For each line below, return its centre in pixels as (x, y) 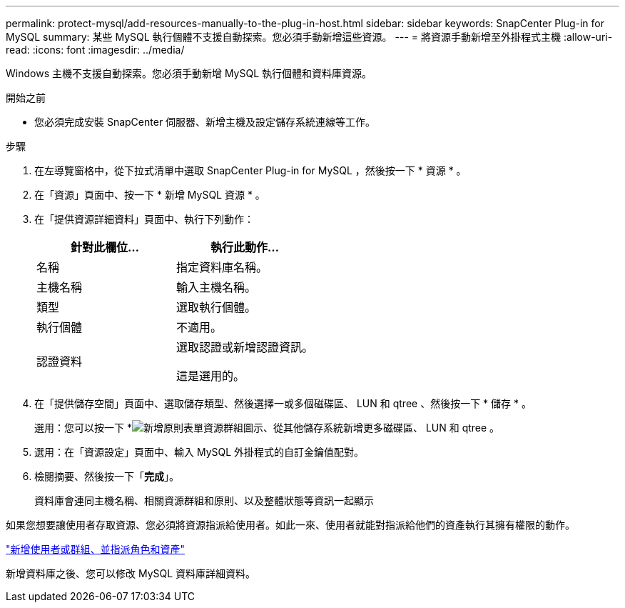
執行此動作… (245, 247)
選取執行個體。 (217, 307)
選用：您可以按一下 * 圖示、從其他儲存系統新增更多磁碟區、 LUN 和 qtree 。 (267, 428)
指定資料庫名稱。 (222, 267)
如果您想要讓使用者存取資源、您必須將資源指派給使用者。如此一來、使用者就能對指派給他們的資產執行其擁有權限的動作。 (290, 525)
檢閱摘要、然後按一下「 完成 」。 (107, 476)
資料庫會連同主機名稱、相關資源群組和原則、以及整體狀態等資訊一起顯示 (204, 500)
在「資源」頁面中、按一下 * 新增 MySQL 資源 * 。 (150, 195)
